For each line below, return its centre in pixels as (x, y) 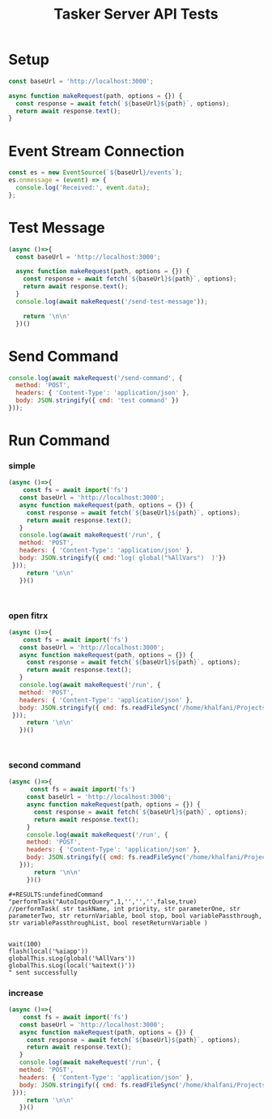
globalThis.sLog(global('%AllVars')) (72, 958)
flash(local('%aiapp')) (49, 951)
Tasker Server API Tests (136, 14)
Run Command (59, 440)
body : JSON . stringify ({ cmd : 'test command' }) (98, 401)
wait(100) (25, 944)
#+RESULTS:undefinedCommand (56, 895)
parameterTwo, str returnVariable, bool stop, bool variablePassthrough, (136, 916)
